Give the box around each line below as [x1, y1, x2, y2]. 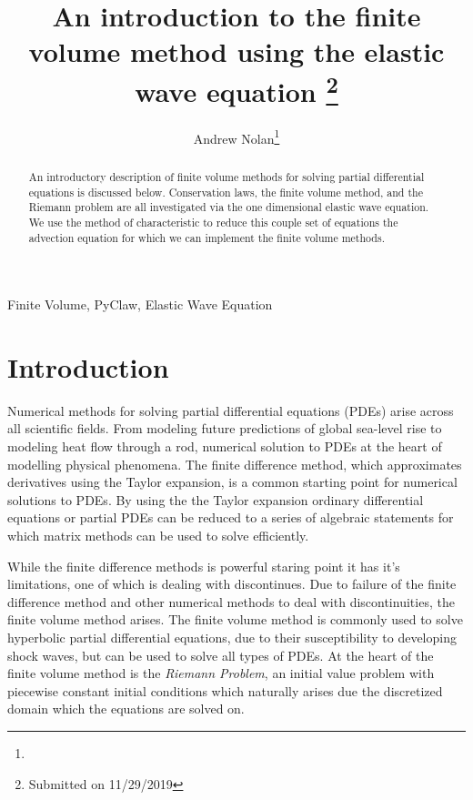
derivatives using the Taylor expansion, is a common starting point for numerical [7, 472, 458, 491]
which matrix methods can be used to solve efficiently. [7, 526, 309, 545]
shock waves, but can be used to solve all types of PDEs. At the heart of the [7, 645, 434, 664]
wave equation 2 [135, 68, 338, 109]
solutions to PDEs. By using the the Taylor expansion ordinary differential [7, 490, 424, 509]
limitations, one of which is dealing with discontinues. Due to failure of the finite [7, 574, 457, 593]
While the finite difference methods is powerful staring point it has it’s [7, 556, 400, 575]
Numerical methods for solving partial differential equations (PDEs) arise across [7, 400, 454, 420]
